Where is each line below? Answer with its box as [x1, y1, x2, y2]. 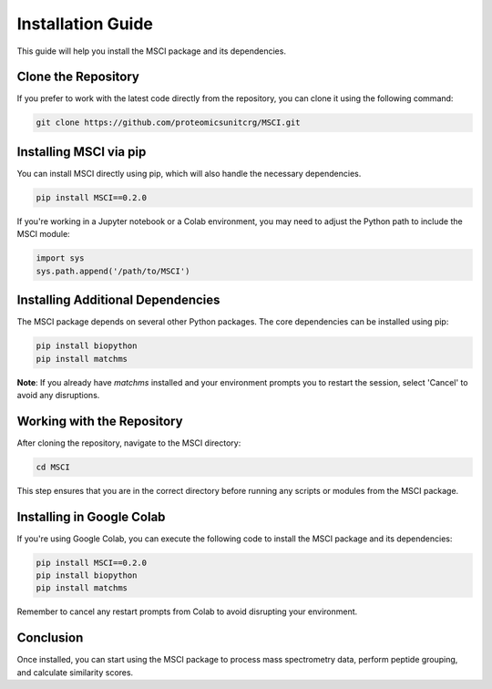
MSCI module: [16, 229, 70, 240]
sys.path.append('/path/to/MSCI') [36, 265, 190, 276]
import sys [36, 253, 85, 263]
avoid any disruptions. [16, 389, 100, 400]
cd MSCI [36, 461, 70, 472]
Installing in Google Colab [16, 509, 166, 524]
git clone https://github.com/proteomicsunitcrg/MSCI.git [36, 118, 301, 128]
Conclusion [16, 630, 84, 646]
